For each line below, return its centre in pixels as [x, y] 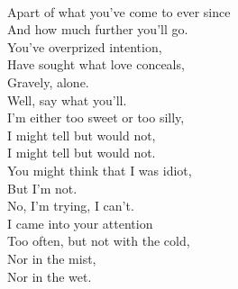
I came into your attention [80, 223]
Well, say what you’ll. [67, 99]
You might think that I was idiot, [100, 170]
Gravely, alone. [48, 81]
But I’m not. [42, 188]
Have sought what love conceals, [96, 64]
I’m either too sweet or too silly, [96, 117]
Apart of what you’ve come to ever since [119, 11]
